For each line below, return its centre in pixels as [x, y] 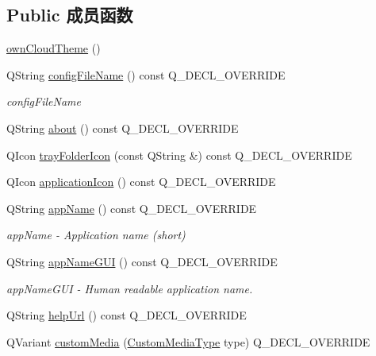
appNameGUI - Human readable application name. [130, 288]
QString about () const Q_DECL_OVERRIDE [123, 128]
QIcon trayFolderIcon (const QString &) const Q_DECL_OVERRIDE [179, 155]
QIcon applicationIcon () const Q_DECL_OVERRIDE [141, 182]
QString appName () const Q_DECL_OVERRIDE [132, 208]
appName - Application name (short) [96, 235]
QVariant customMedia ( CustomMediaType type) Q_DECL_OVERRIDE [188, 341]
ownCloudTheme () [54, 48]
